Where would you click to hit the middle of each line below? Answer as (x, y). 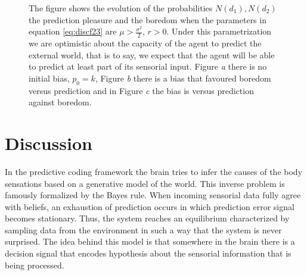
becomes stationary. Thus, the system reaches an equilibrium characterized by (147, 218)
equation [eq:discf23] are (73, 31)
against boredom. (60, 102)
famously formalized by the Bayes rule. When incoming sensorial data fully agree (153, 195)
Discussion (49, 143)
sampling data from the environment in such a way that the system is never (143, 229)
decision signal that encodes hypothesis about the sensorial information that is (148, 253)
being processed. (35, 265)
